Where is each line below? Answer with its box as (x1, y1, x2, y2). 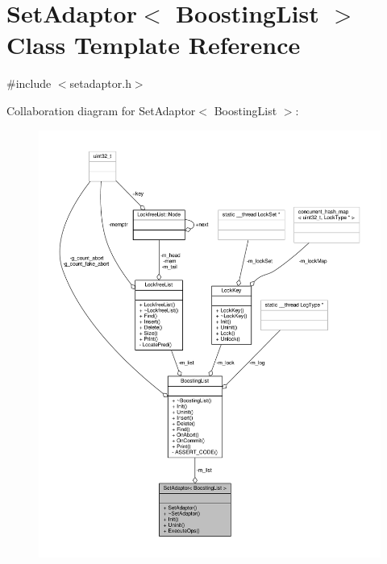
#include (6, 75, 52, 92)
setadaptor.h (69, 75, 131, 92)
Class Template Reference (6, 28, 301, 61)
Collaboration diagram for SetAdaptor (6, 102, 196, 118)
